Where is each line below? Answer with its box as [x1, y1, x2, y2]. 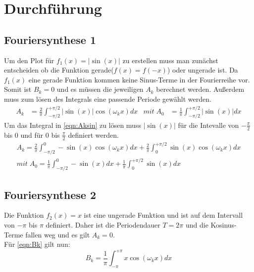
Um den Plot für [4, 55, 54, 65]
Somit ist [4, 84, 32, 94]
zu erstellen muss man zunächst [122, 55, 218, 65]
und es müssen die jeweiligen [56, 84, 144, 94]
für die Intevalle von [178, 119, 239, 130]
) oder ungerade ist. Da [167, 65, 238, 75]
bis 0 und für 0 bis [4, 129, 60, 140]
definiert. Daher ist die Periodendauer [46, 219, 160, 230]
